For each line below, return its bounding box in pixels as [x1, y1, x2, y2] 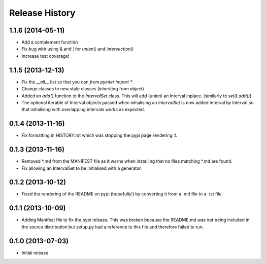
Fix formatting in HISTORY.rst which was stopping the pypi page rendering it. [21, 132, 177, 138]
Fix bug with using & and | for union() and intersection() [21, 46, 134, 52]
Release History [9, 7, 76, 18]
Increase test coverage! [21, 53, 70, 59]
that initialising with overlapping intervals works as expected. [21, 107, 145, 113]
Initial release [21, 250, 49, 256]
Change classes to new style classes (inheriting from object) [21, 86, 145, 92]
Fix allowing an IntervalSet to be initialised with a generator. [21, 165, 142, 171]
